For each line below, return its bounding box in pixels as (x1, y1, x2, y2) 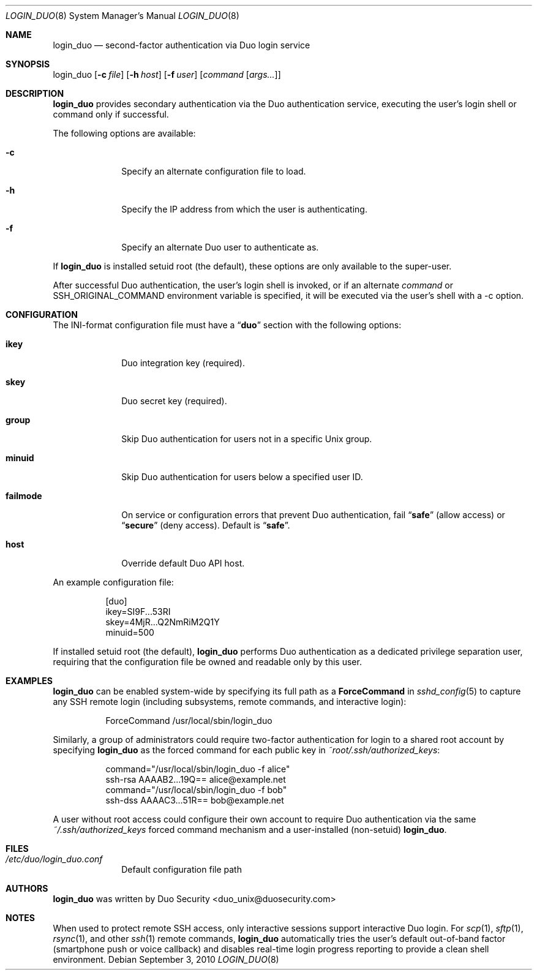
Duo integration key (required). (121, 358, 245, 368)
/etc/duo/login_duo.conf (6, 854, 103, 864)
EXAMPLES (6, 676, 53, 686)
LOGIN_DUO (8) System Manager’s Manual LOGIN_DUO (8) (6, 10, 239, 21)
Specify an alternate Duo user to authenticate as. (121, 242, 319, 252)
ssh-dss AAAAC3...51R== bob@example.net (105, 795, 284, 805)
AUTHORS (6, 883, 48, 894)
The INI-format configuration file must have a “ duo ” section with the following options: (53, 320, 402, 330)
